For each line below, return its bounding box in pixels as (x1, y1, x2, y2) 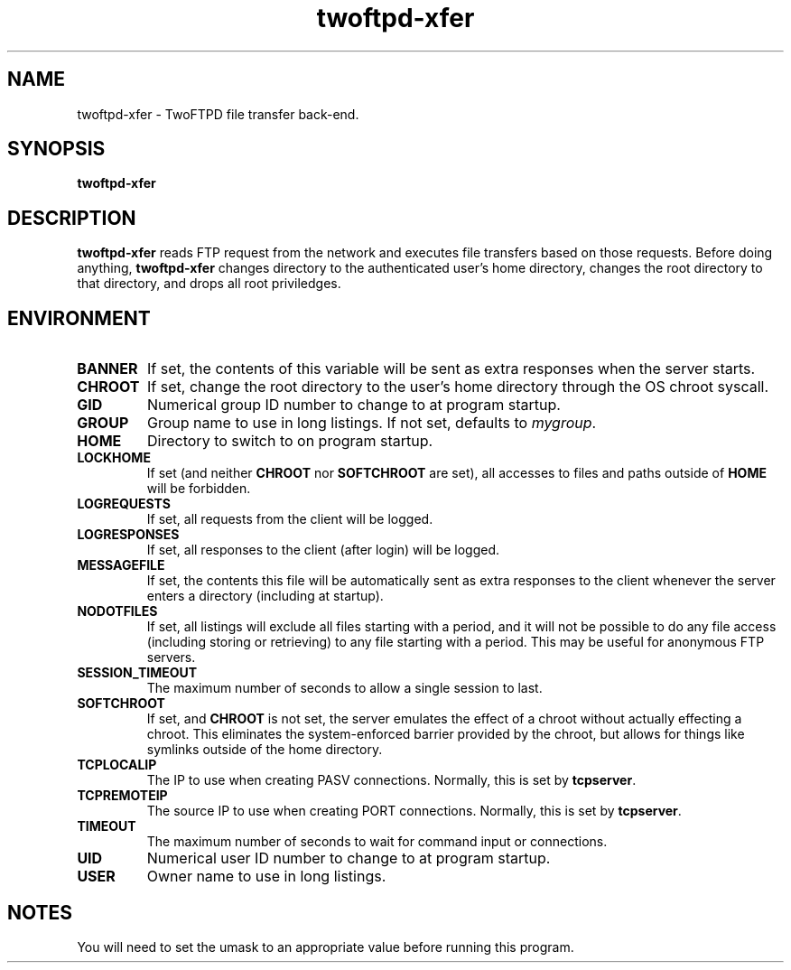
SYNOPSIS (7, 137, 106, 161)
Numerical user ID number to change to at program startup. (146, 849, 551, 868)
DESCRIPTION (7, 206, 136, 229)
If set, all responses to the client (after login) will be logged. (146, 542, 500, 558)
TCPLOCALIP (77, 757, 157, 773)
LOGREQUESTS (77, 496, 172, 512)
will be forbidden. (146, 480, 251, 497)
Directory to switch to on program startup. (147, 432, 433, 451)
